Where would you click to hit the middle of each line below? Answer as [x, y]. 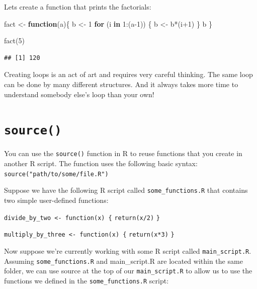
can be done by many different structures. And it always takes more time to [121, 84]
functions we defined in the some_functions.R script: [87, 280]
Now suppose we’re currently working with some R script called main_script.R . [128, 250]
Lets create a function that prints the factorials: [78, 7]
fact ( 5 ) [14, 41]
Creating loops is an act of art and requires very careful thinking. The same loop [128, 74]
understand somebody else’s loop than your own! [79, 94]
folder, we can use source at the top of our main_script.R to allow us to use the [128, 271]
